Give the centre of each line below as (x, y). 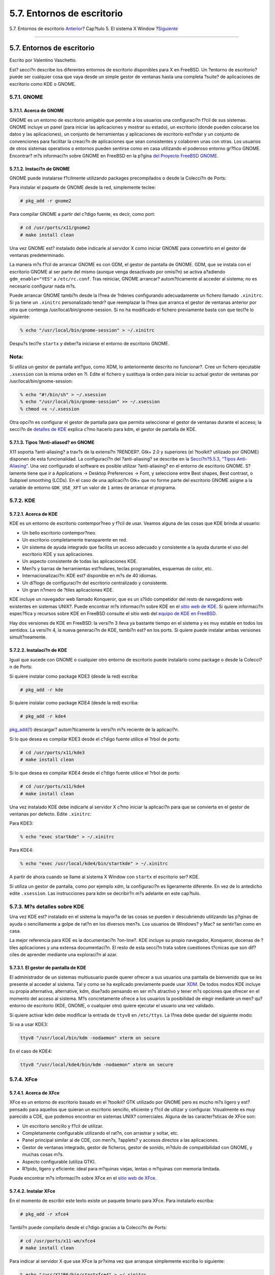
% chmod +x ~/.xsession (50, 409)
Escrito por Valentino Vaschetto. (43, 60)
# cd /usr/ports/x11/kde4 (52, 786)
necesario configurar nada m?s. (43, 286)
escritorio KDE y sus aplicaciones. (58, 554)
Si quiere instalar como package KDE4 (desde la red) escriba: (74, 703)
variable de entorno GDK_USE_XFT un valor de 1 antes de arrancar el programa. (93, 488)
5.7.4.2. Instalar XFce (32, 1191)
